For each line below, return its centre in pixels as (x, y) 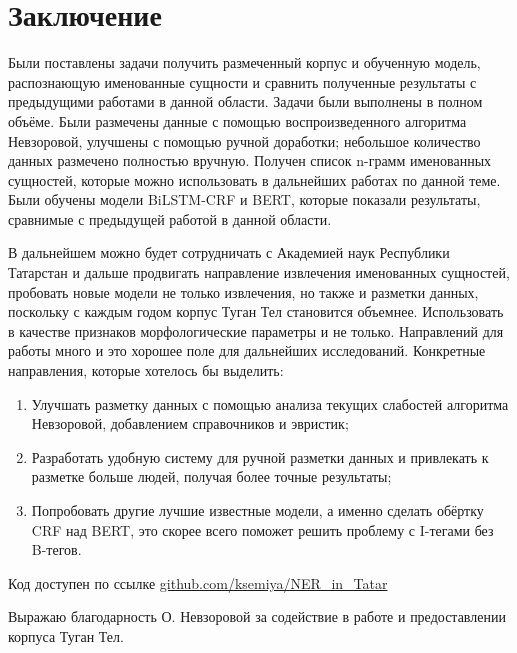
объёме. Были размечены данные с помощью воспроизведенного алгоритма (237, 120)
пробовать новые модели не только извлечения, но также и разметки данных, (243, 291)
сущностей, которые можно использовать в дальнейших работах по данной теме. (254, 179)
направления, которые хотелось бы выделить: (146, 370)
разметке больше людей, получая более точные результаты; (211, 476)
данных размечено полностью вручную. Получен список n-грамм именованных (250, 160)
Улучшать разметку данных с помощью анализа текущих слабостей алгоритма (270, 403)
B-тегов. (56, 549)
